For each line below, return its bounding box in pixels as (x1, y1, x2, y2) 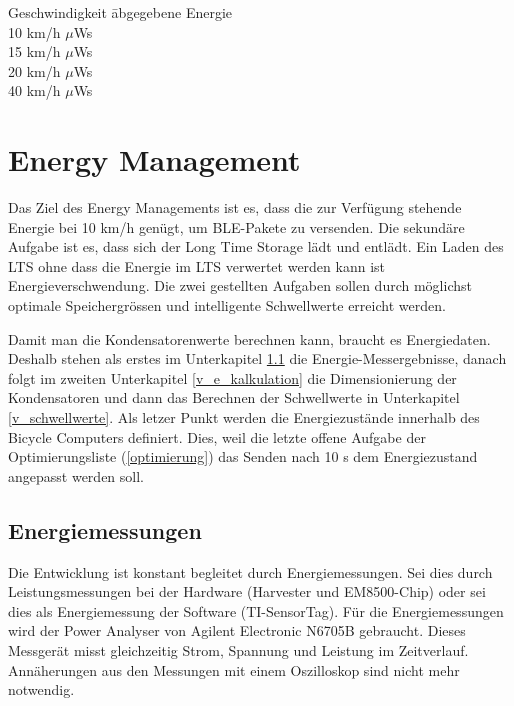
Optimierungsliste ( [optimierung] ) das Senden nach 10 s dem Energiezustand (8, 446, 478, 467)
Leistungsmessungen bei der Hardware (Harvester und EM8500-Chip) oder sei (8, 581, 486, 602)
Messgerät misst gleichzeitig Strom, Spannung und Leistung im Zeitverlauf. (8, 639, 469, 660)
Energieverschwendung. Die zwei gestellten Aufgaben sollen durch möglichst (8, 275, 472, 296)
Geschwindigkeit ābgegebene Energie (8, 2, 233, 22)
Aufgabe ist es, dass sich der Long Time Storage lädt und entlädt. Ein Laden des (8, 236, 504, 257)
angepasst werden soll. (8, 465, 144, 486)
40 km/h (8, 80, 61, 101)
